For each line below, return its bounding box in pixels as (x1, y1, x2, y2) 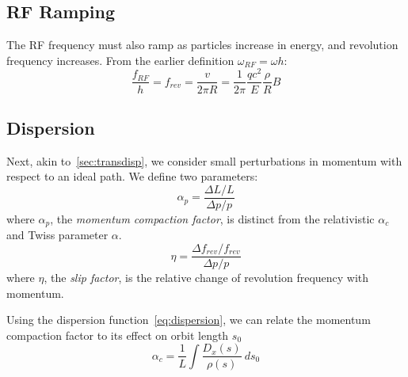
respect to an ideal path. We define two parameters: (6, 168, 258, 185)
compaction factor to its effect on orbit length (6, 326, 229, 343)
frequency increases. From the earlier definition (6, 51, 235, 68)
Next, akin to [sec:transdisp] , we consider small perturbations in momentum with (6, 152, 402, 169)
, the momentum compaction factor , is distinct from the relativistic (50, 210, 375, 227)
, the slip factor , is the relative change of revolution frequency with (44, 269, 369, 286)
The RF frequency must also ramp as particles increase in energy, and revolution (6, 36, 398, 53)
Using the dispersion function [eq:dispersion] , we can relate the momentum (6, 311, 371, 328)
